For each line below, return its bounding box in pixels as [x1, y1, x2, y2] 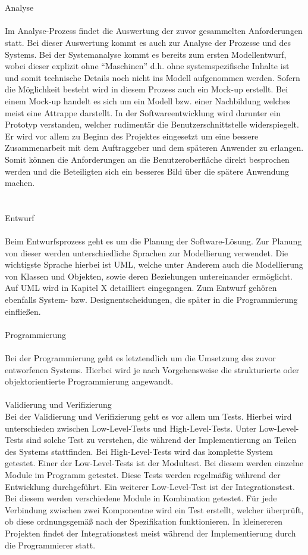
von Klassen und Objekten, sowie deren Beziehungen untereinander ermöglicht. [5, 269, 293, 282]
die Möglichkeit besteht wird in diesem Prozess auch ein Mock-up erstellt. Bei [5, 83, 288, 95]
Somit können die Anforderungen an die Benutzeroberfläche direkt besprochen [5, 153, 290, 165]
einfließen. [5, 305, 41, 317]
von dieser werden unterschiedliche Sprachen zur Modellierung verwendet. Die [5, 246, 288, 259]
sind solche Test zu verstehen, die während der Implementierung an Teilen [26, 433, 297, 446]
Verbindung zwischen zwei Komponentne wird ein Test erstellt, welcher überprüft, [5, 503, 304, 516]
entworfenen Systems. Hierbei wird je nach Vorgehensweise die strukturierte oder [5, 363, 300, 376]
